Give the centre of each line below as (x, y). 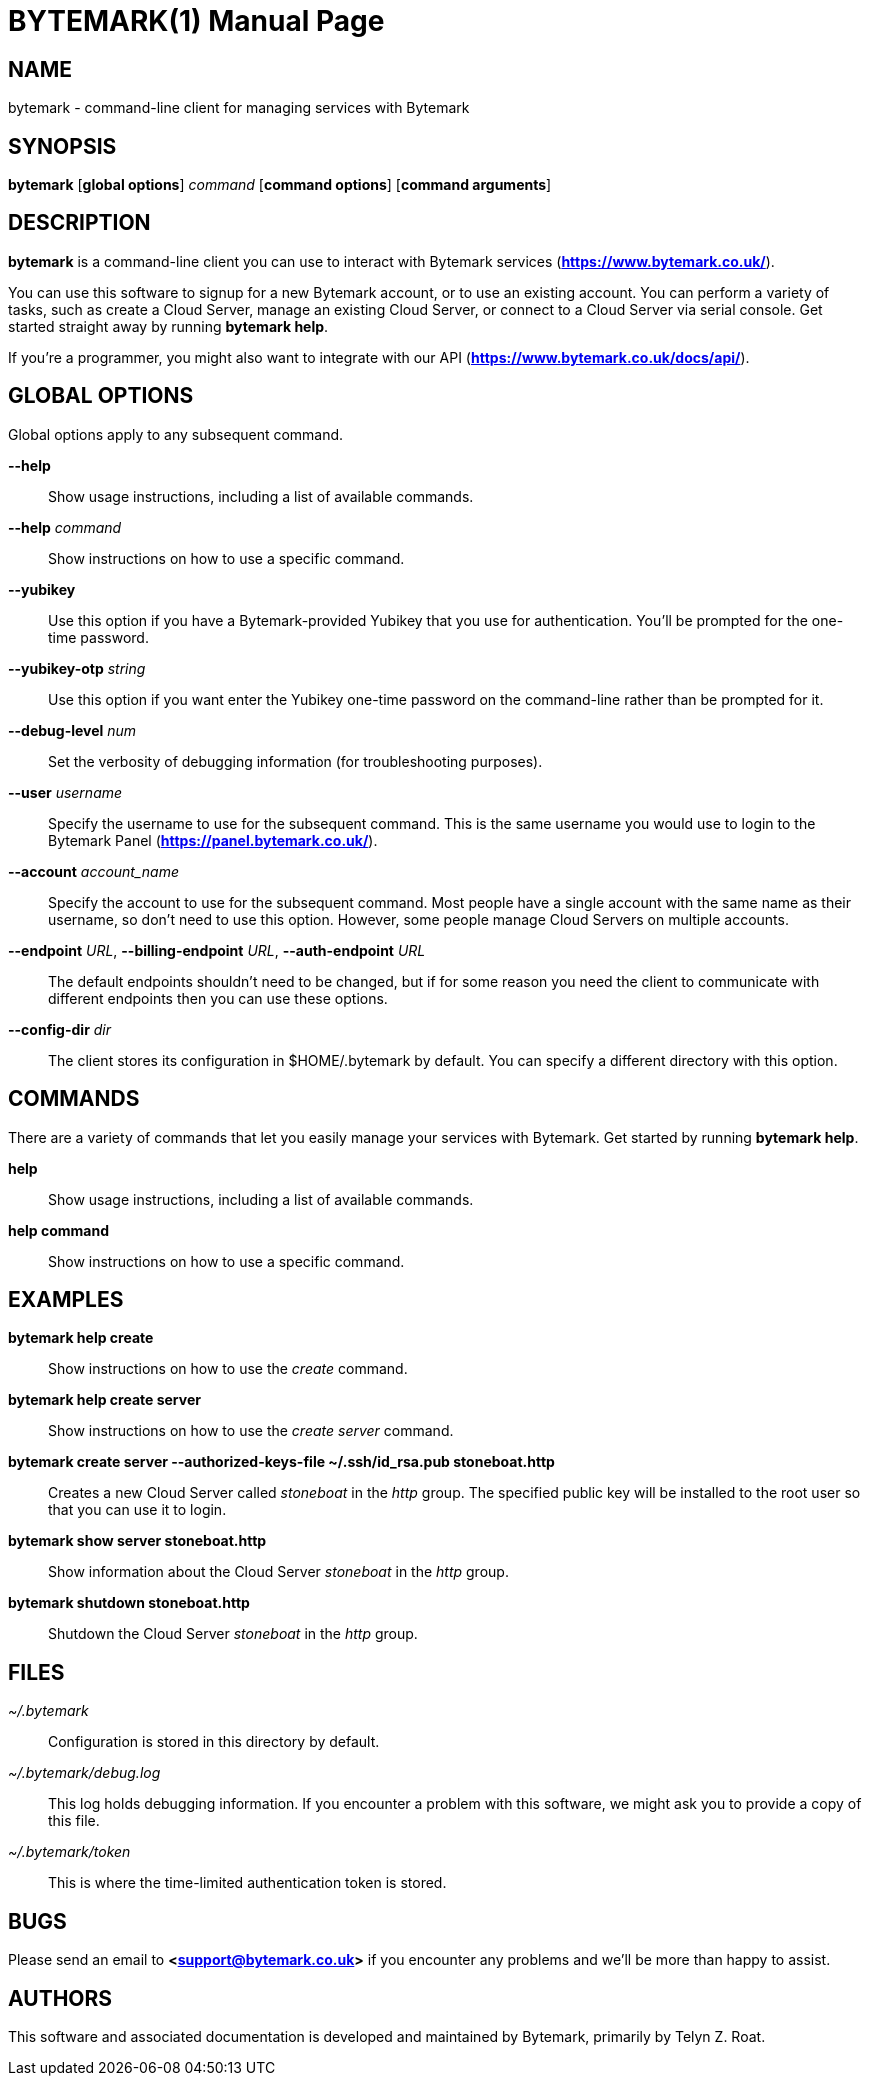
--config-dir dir (60, 1029)
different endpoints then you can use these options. (218, 998)
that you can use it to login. (137, 1510)
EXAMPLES (66, 1299)
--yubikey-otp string (77, 668)
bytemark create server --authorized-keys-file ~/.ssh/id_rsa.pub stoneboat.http (281, 1462)
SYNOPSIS (62, 146)
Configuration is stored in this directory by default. (214, 1742)
